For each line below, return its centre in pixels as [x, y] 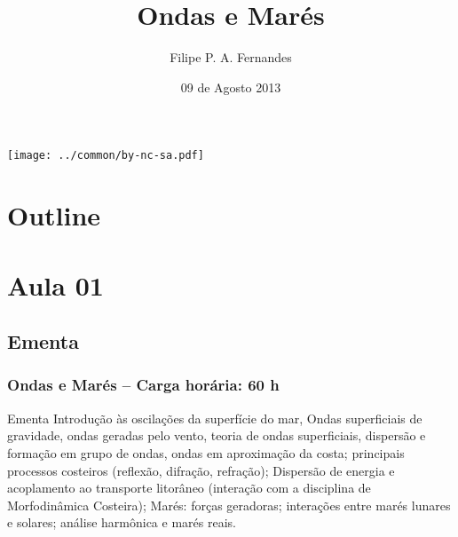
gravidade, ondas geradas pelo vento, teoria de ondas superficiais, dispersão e [217, 435]
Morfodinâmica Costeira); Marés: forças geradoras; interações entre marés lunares [229, 505]
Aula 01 [55, 284]
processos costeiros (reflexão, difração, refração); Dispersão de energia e [201, 470]
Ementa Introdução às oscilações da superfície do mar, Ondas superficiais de [215, 418]
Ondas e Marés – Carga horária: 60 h [143, 385]
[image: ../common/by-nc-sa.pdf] [106, 156]
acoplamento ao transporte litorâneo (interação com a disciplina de [189, 488]
